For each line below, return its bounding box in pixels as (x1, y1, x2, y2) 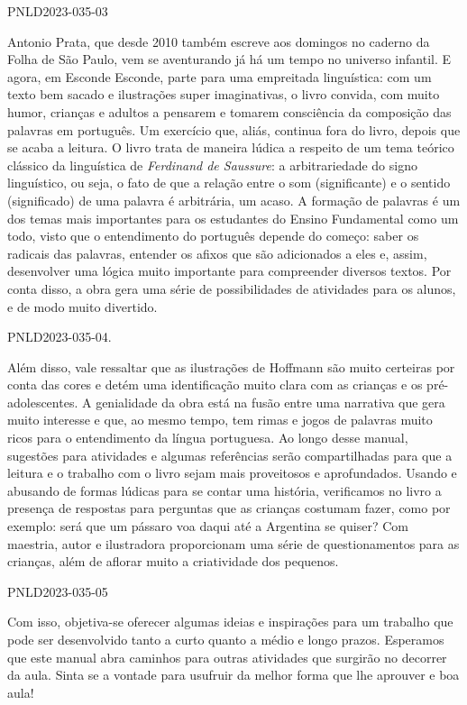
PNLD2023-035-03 (7, 2, 108, 20)
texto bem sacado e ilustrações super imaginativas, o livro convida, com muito (7, 85, 440, 104)
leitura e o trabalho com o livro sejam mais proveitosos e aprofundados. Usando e (7, 463, 457, 482)
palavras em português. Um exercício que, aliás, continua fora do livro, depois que (7, 120, 461, 139)
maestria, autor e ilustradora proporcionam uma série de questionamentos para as (7, 534, 460, 553)
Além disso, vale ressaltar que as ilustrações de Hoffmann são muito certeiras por (7, 357, 455, 376)
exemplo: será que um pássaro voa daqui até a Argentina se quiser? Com (7, 517, 408, 536)
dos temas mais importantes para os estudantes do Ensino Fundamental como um (7, 208, 459, 227)
